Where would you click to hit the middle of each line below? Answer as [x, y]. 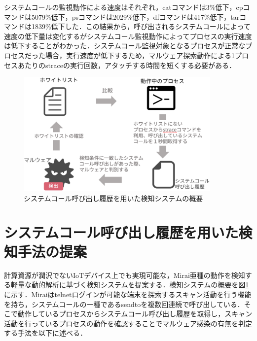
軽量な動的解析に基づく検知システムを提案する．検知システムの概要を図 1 [130, 285]
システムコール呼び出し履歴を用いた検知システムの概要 [113, 198]
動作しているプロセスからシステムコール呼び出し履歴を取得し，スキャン [135, 314]
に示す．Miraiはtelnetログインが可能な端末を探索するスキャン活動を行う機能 [128, 294]
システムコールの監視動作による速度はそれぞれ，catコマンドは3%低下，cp [124, 7]
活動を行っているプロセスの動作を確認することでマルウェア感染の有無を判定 [128, 323]
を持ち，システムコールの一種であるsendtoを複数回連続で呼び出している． [124, 304]
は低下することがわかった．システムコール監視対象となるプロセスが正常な [125, 46]
